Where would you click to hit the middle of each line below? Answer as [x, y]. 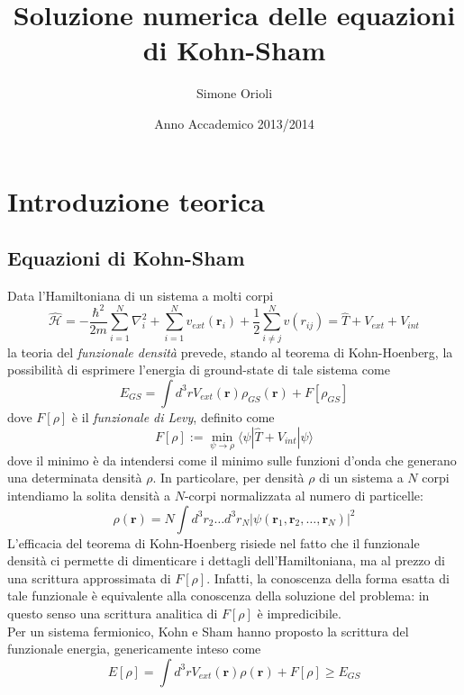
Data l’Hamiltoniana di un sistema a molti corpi [141, 295]
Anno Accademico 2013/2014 [234, 123]
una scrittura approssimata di [89, 578]
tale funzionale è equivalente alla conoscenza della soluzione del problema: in [218, 596]
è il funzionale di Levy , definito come [173, 416]
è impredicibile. [299, 613]
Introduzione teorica [136, 200]
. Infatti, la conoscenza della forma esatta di [328, 578]
